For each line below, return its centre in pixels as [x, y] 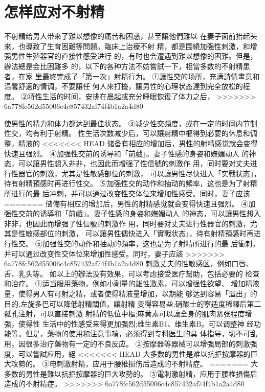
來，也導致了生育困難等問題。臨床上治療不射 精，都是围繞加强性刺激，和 [127, 46]
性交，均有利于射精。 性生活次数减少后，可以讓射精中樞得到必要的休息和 [127, 133]
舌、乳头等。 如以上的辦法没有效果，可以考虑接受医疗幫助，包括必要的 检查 [132, 273]
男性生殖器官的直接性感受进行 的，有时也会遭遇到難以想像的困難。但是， [134, 56]
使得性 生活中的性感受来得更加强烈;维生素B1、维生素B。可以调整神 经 [136, 323]
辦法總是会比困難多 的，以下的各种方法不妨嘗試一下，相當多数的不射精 [124, 66]
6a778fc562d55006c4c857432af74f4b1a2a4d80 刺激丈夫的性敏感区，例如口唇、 [129, 263]
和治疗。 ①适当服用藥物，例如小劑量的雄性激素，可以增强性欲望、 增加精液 [132, 283]
